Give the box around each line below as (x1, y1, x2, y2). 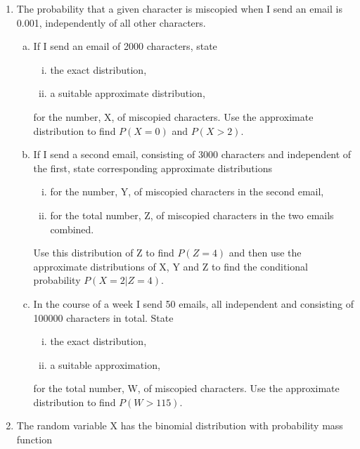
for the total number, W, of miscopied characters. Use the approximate (33, 381, 340, 396)
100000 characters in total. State (33, 310, 174, 325)
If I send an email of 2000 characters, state (33, 39, 217, 53)
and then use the (229, 245, 302, 260)
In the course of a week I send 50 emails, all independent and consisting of (33, 296, 354, 311)
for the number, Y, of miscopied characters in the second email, (50, 184, 324, 199)
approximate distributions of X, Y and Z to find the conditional (33, 259, 308, 273)
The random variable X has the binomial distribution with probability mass (16, 418, 343, 433)
